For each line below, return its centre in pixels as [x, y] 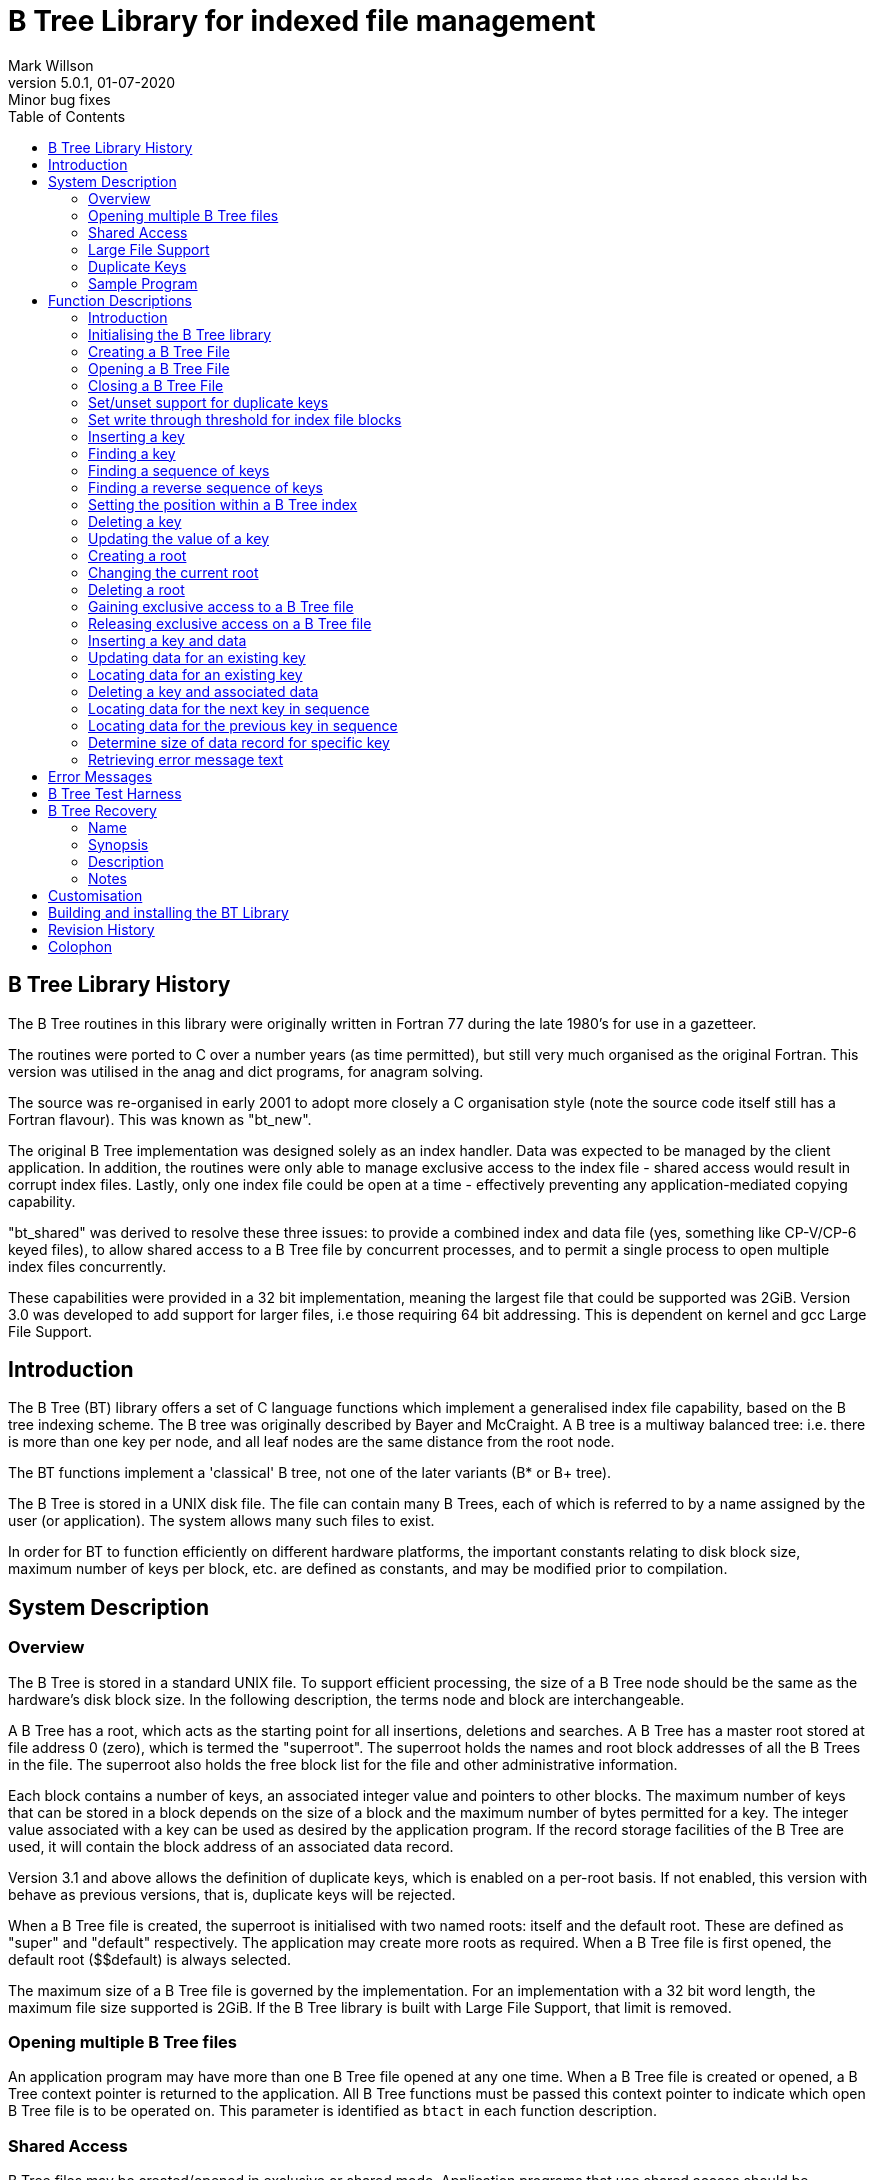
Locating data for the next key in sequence [229, 708]
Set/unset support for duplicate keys [208, 402]
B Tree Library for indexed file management [302, 21]
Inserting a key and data [167, 640]
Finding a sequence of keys [179, 470]
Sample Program [143, 283]
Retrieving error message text [186, 759]
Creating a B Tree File [159, 351]
